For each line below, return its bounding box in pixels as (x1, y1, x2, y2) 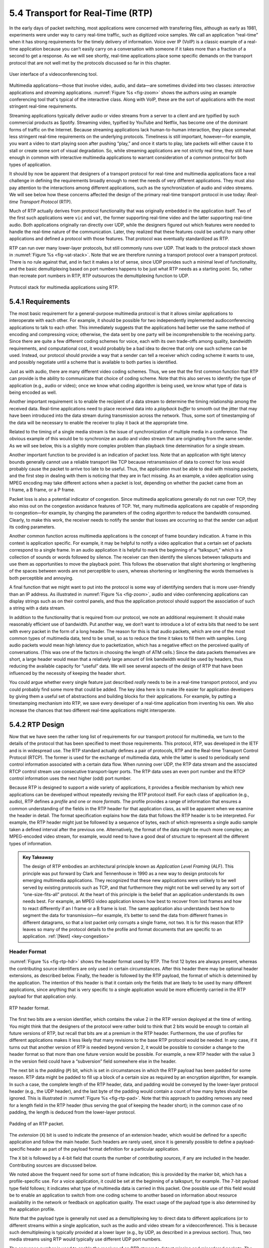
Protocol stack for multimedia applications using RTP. (9, 284, 119, 290)
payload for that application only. (9, 993, 77, 999)
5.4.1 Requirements (9, 297, 70, 306)
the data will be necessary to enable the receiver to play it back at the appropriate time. (9, 419, 189, 425)
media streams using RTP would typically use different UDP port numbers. (9, 1236, 162, 1243)
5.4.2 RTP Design (9, 720, 65, 729)
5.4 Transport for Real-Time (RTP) (9, 7, 153, 18)
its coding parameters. (9, 524, 56, 530)
